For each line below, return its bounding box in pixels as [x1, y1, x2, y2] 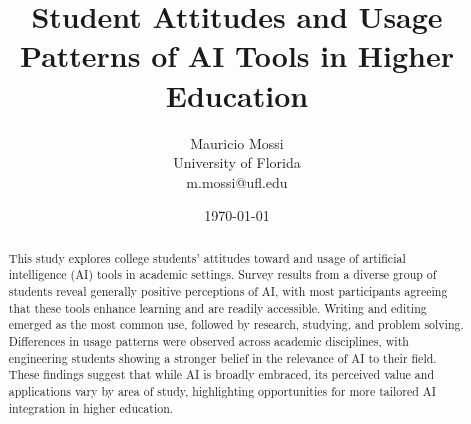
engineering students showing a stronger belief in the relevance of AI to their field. [8, 349, 437, 366]
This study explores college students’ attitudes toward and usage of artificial [8, 249, 406, 266]
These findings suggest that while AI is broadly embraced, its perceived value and [8, 366, 435, 383]
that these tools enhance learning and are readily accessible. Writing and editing [8, 299, 427, 316]
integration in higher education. [8, 399, 174, 416]
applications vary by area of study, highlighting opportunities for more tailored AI [8, 382, 437, 399]
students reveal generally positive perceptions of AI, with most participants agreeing [8, 282, 448, 299]
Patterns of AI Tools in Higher [20, 35, 454, 76]
